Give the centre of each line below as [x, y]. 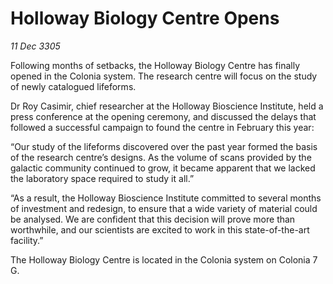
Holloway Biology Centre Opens [145, 18]
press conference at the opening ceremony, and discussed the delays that [163, 116]
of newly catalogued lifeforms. [73, 86]
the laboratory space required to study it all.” [102, 178]
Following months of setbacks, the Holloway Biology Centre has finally [155, 65]
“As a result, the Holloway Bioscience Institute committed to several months [166, 198]
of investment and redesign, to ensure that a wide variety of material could [164, 208]
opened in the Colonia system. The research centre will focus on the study [164, 76]
